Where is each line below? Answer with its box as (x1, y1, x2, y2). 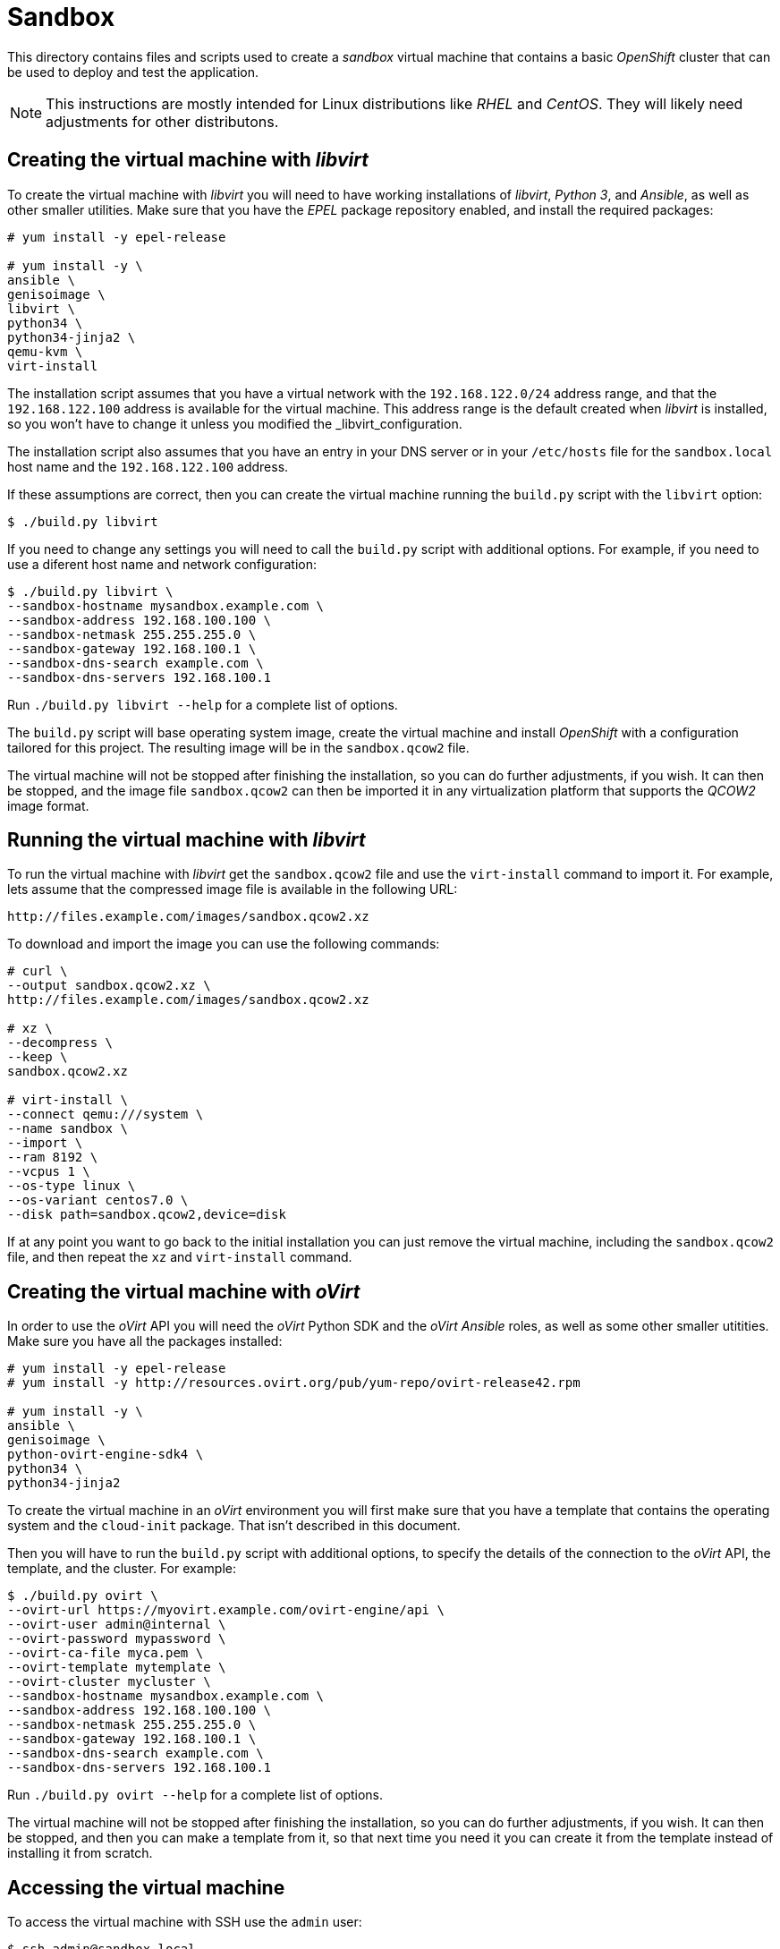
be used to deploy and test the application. (7, 64, 259, 80)
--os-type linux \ (7, 1179, 136, 1194)
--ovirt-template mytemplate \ (7, 1660, 226, 1675)
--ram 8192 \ (7, 1150, 98, 1165)
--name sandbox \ (7, 1121, 128, 1136)
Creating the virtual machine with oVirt (7, 1280, 360, 1303)
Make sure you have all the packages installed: (7, 1333, 283, 1349)
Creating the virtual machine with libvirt (7, 149, 369, 172)
